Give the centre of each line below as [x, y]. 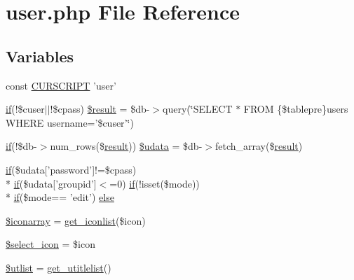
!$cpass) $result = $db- [100, 109]
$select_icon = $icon [51, 244]
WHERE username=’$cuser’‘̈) [70, 122]
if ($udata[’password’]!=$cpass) [71, 169]
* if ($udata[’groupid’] [51, 183]
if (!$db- [21, 146]
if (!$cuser [25, 109]
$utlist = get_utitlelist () [59, 267]
